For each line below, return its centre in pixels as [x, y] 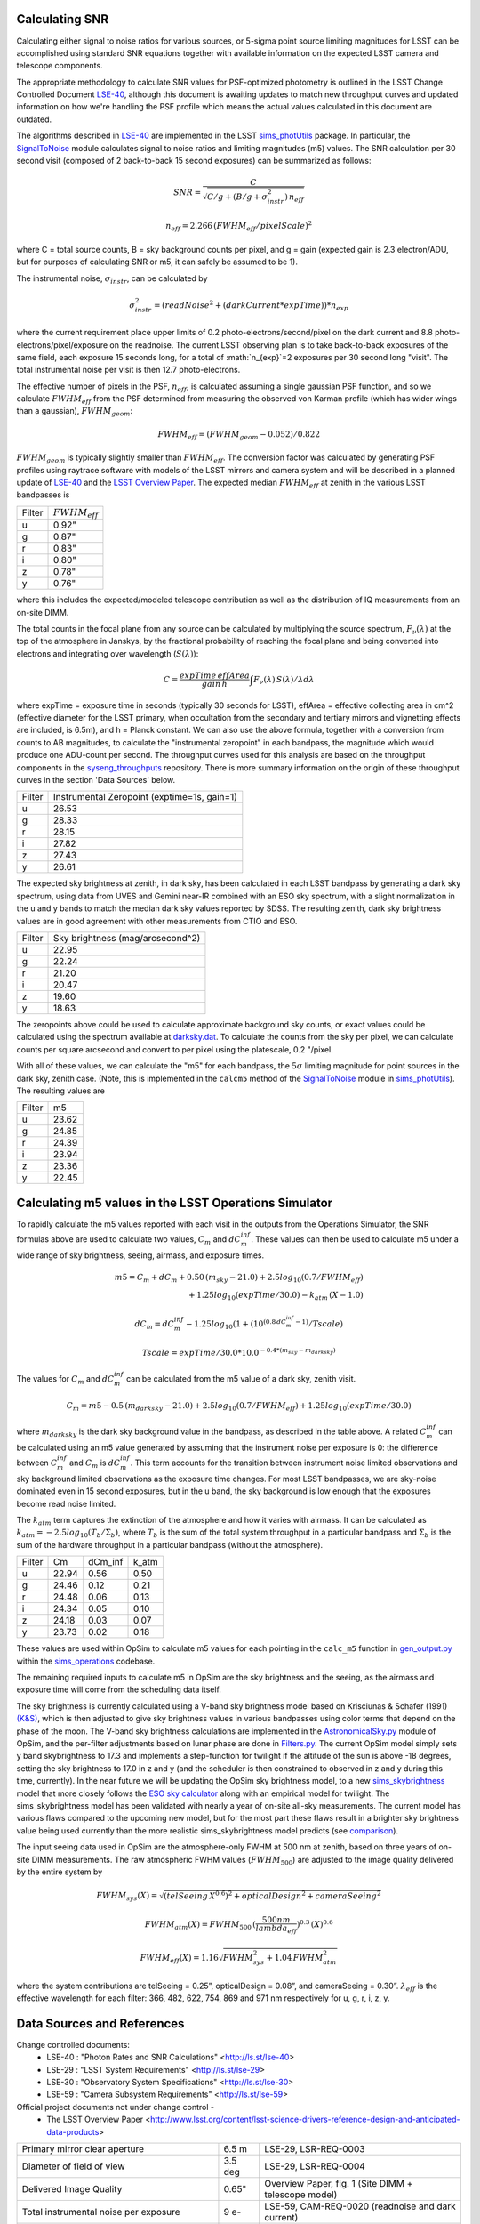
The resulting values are [61, 1091]
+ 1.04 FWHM [295, 1958]
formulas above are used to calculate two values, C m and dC [129, 1240]
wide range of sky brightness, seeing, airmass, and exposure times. [140, 1255]
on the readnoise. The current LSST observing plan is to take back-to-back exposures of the [279, 345]
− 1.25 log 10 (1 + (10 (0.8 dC [236, 1325]
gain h [215, 684]
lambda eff [276, 1929]
